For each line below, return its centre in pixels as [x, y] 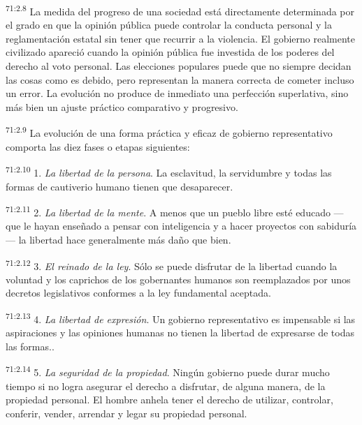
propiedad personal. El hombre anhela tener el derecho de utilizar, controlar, [169, 400]
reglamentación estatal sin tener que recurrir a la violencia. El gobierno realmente [180, 38]
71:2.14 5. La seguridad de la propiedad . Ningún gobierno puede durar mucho [168, 371]
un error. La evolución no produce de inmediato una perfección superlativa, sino [177, 93]
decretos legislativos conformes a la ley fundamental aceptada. [138, 293]
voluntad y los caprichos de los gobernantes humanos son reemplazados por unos [178, 279]
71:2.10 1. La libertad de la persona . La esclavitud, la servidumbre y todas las [169, 171]
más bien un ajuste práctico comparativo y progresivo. [122, 106]
